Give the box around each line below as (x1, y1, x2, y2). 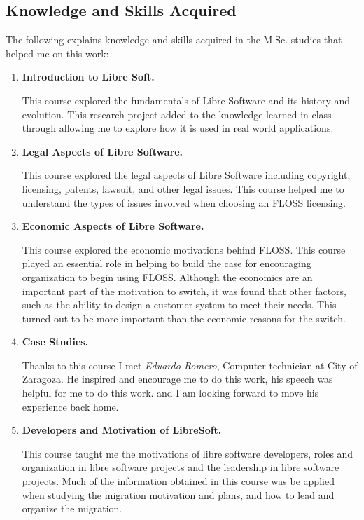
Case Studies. (22, 334, 89, 349)
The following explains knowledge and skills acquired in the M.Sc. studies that (6, 32, 342, 47)
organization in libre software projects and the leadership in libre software (22, 460, 339, 474)
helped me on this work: (6, 46, 109, 60)
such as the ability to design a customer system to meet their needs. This (22, 297, 337, 312)
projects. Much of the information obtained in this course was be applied (22, 474, 335, 488)
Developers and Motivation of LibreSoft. (22, 423, 222, 437)
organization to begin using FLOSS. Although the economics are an (22, 269, 313, 284)
